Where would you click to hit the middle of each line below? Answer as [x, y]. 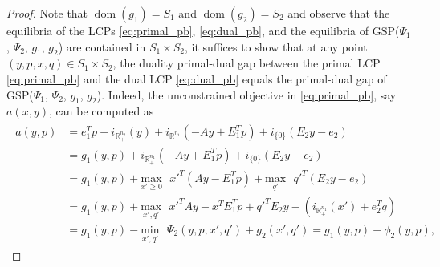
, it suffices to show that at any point [276, 46]
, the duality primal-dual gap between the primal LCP [246, 63]
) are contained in [102, 46]
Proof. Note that [47, 13]
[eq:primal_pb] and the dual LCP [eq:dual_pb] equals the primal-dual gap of [197, 78]
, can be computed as [102, 111]
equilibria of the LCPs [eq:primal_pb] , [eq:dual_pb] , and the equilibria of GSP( [203, 30]
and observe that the [339, 13]
